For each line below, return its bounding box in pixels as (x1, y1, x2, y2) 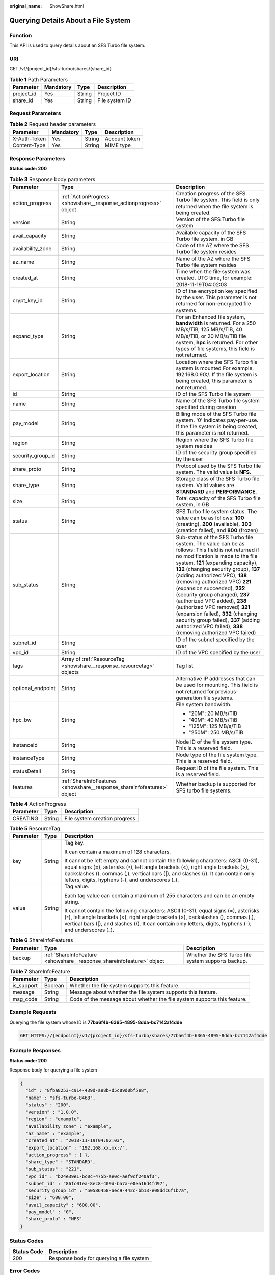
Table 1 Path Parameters (9, 75, 68, 83)
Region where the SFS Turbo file (176, 436, 254, 443)
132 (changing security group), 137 (176, 565, 260, 572)
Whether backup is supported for (176, 780, 256, 787)
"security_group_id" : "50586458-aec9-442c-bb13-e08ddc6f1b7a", (25, 1187, 189, 1193)
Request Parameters (9, 110, 61, 117)
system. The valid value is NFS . (176, 468, 252, 475)
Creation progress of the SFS (176, 190, 246, 197)
